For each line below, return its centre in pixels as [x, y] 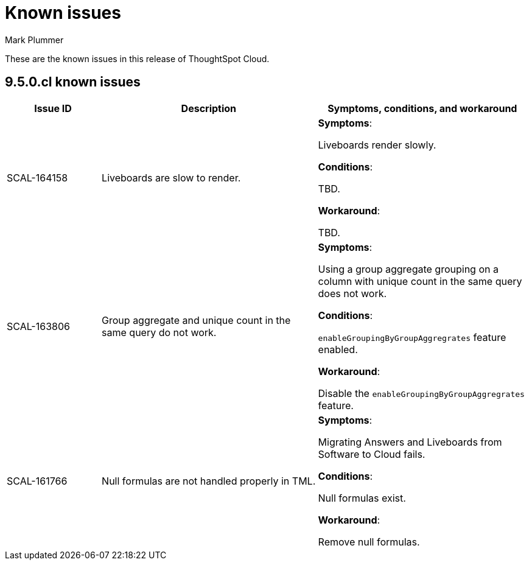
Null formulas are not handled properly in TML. [209, 481]
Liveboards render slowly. [377, 145]
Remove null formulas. [369, 542]
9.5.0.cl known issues [73, 82]
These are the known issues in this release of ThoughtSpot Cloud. [137, 58]
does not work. [352, 293]
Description [209, 108]
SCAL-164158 [37, 177]
